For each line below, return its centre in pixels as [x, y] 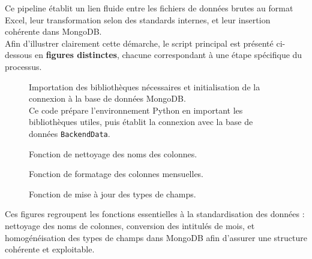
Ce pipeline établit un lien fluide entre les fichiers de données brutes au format [149, 8]
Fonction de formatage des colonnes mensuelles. [116, 174]
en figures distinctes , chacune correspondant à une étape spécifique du [168, 55]
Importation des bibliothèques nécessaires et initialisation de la [145, 86]
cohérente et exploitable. [50, 249]
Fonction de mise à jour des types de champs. [112, 194]
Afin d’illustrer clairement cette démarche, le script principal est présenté [139, 43]
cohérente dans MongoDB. [53, 31]
